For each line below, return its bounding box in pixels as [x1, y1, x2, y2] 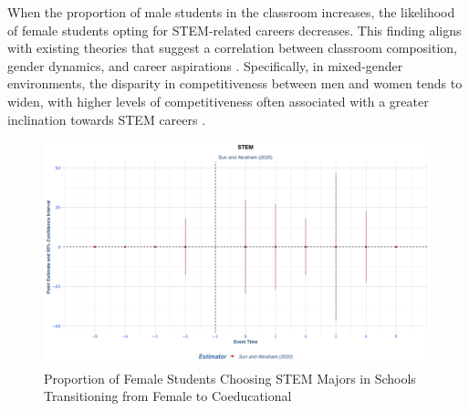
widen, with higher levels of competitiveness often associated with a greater [7, 91, 429, 110]
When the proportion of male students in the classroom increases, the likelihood [7, 3, 455, 21]
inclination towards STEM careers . [7, 109, 206, 128]
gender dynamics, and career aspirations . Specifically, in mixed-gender [7, 56, 403, 75]
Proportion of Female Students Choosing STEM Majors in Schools [44, 368, 416, 387]
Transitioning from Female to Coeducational [44, 386, 292, 406]
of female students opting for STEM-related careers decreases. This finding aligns [7, 20, 462, 39]
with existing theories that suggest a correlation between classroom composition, [7, 38, 457, 57]
